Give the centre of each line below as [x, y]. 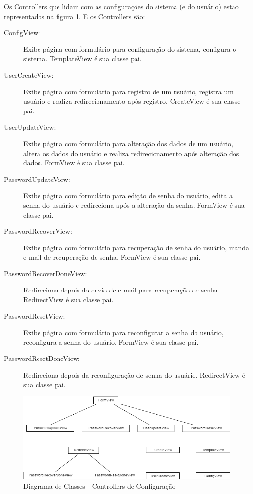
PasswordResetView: [35, 316]
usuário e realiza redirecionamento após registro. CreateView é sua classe [132, 101]
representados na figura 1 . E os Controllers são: [75, 16]
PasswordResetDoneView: [42, 358]
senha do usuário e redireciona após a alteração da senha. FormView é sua [134, 205]
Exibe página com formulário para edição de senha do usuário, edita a [128, 195]
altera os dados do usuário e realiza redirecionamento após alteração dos [131, 153]
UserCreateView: [29, 75]
